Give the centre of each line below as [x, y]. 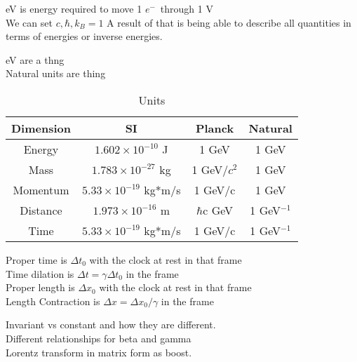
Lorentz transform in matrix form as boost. [99, 352]
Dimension [41, 128]
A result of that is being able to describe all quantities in [229, 22]
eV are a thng [35, 59]
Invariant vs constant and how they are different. [111, 324]
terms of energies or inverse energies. [84, 36]
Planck [215, 128]
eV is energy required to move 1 [74, 8]
